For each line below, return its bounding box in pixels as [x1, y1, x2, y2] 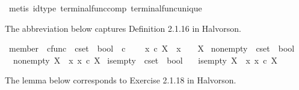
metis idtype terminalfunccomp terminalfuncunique [8, 2, 202, 14]
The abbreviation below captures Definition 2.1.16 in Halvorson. [5, 22, 241, 34]
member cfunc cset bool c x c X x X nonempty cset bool [8, 42, 295, 55]
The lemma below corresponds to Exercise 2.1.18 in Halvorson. [5, 74, 236, 86]
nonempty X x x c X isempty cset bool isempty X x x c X [13, 53, 277, 66]
